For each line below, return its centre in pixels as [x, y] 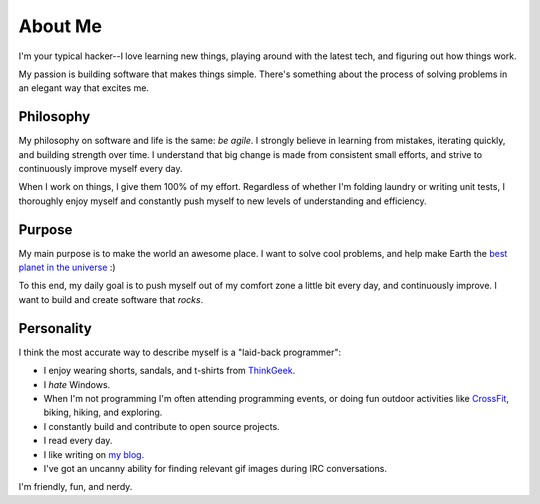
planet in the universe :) [67, 267]
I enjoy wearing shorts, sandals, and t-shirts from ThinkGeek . [169, 371]
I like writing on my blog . [94, 454]
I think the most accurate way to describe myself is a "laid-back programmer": [180, 352]
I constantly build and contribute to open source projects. [161, 426]
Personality [55, 328]
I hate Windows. [77, 384]
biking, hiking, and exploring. [103, 412]
